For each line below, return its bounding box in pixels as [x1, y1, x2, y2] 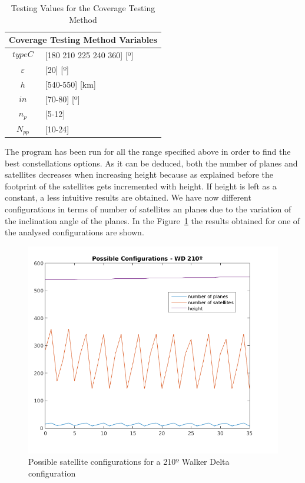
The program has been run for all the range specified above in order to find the [5, 145, 291, 158]
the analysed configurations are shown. [5, 226, 144, 238]
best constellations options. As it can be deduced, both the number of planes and [5, 156, 298, 169]
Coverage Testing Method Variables [9, 34, 157, 46]
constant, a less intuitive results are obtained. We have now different [5, 191, 251, 204]
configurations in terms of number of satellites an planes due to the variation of [5, 203, 291, 215]
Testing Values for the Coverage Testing [11, 2, 155, 14]
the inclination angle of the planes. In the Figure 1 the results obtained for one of [5, 214, 300, 226]
